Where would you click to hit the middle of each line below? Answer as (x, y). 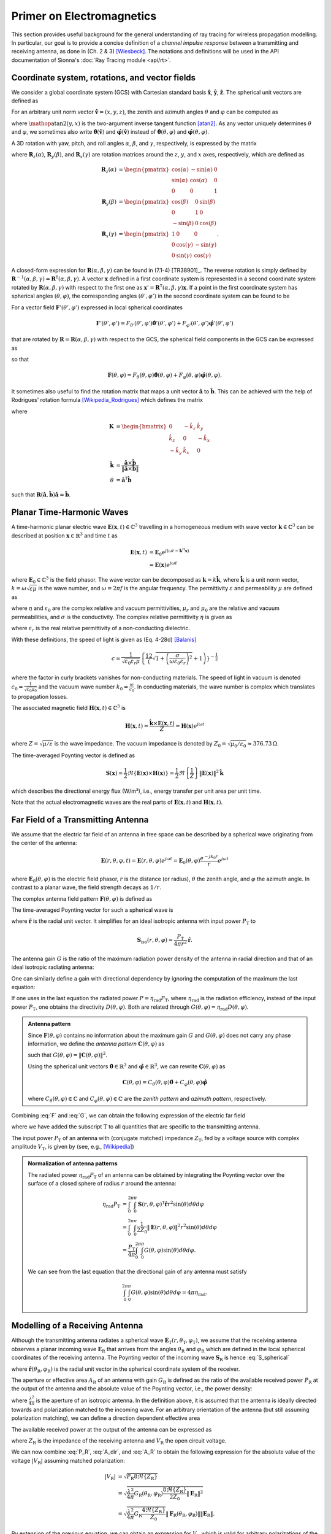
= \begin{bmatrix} (141, 426)
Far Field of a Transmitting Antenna (80, 819)
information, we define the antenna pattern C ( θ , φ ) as (96, 1044)
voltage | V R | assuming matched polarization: (68, 1461)
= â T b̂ (124, 480)
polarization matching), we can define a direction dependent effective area (106, 1418)
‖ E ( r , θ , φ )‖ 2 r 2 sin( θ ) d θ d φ (182, 1227)
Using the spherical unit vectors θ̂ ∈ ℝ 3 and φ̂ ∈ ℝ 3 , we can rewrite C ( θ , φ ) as (127, 1066)
